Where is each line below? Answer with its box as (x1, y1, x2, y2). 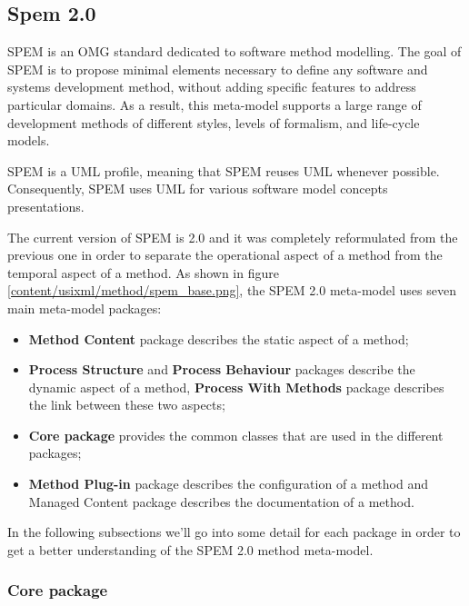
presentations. (7, 196, 85, 215)
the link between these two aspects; (28, 395, 225, 414)
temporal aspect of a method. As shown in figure (7, 263, 279, 282)
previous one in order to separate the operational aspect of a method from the (7, 245, 443, 264)
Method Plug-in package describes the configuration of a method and (28, 474, 429, 493)
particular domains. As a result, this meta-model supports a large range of (7, 94, 422, 114)
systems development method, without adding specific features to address (7, 77, 416, 96)
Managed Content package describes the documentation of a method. (28, 492, 414, 511)
